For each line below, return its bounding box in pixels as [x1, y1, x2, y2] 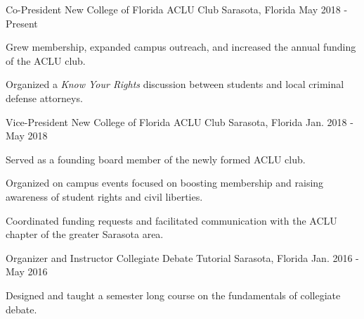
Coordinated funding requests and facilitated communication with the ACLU [6, 213, 337, 227]
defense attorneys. [6, 90, 83, 105]
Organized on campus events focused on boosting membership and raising [6, 175, 324, 190]
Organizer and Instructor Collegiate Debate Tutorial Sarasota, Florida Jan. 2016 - [6, 250, 359, 265]
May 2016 [6, 264, 48, 279]
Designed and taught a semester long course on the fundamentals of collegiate [6, 287, 341, 302]
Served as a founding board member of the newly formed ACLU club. [6, 151, 306, 166]
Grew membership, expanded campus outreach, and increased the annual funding [6, 39, 356, 54]
